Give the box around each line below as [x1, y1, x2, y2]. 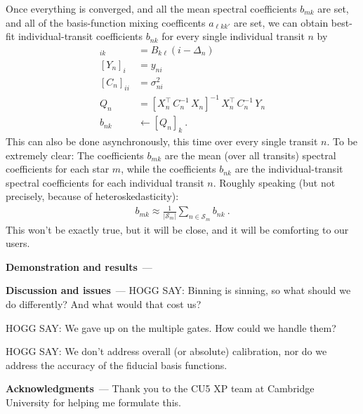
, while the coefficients [121, 161, 216, 176]
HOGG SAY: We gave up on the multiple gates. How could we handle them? [6, 320, 336, 335]
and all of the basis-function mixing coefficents [6, 15, 206, 29]
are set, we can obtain [233, 15, 329, 29]
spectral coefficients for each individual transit [6, 175, 204, 189]
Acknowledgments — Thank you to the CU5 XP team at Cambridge [6, 381, 315, 396]
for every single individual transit [161, 29, 305, 44]
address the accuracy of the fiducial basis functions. [6, 357, 227, 372]
